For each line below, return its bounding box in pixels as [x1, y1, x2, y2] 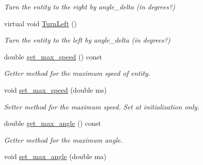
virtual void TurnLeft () [4, 18, 77, 28]
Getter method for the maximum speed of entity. [4, 68, 150, 78]
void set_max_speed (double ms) [4, 84, 107, 95]
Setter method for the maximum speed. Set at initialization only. [4, 101, 200, 111]
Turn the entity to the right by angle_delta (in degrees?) [4, 1, 176, 11]
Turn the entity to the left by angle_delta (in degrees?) [4, 35, 171, 45]
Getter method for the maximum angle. [4, 134, 123, 145]
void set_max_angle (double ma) [4, 151, 106, 162]
